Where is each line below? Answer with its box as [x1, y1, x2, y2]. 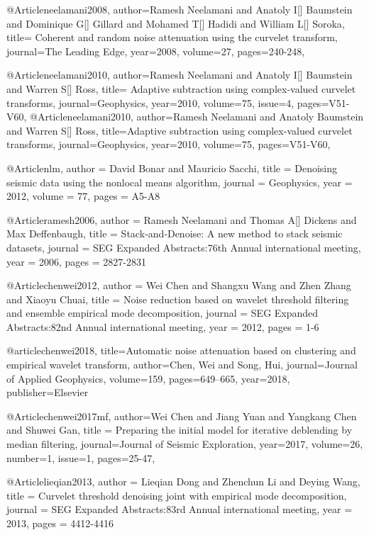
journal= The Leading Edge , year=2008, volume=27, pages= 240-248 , [6, 43, 305, 58]
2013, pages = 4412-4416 [6, 516, 114, 530]
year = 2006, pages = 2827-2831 [6, 254, 146, 269]
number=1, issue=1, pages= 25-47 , [6, 450, 155, 465]
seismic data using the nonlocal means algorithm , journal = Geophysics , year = [6, 174, 353, 189]
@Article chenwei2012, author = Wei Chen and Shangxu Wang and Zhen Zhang [6, 278, 351, 293]
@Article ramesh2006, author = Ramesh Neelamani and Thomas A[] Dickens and [6, 212, 357, 227]
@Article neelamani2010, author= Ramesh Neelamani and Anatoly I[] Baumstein [6, 67, 353, 82]
